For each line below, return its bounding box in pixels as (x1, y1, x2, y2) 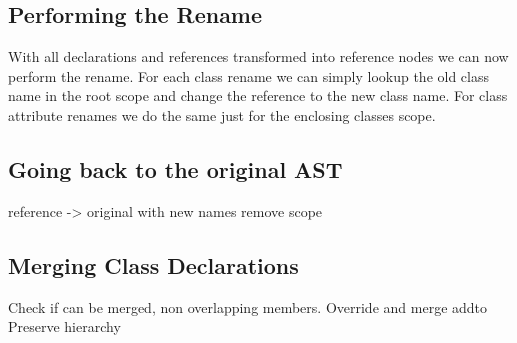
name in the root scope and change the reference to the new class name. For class (8, 85, 508, 106)
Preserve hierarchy (8, 316, 121, 337)
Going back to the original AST (8, 153, 343, 184)
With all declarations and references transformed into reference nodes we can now (8, 46, 509, 67)
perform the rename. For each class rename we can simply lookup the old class (8, 65, 489, 86)
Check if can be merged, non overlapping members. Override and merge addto (8, 296, 488, 317)
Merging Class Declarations (8, 249, 299, 280)
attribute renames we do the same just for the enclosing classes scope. (8, 104, 436, 125)
